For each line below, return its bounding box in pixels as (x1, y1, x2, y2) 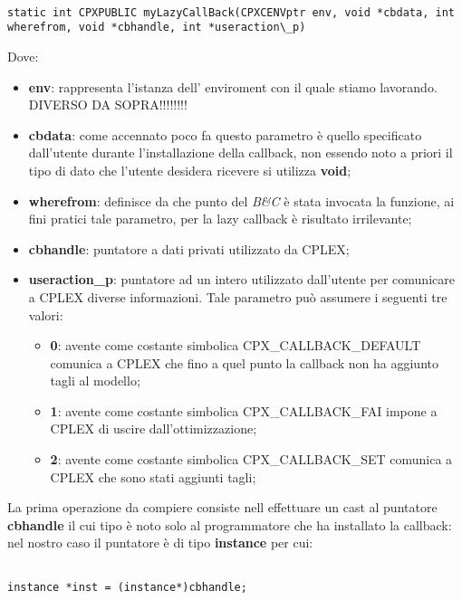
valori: (28, 305, 63, 324)
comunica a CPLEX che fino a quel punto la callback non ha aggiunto (50, 353, 438, 372)
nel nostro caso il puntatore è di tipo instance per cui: (7, 533, 313, 552)
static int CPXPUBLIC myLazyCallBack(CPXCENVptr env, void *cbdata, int (7, 5, 455, 19)
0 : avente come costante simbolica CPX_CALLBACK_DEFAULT (50, 336, 421, 355)
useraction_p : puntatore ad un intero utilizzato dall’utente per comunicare (28, 270, 455, 289)
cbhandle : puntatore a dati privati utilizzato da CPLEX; (28, 239, 350, 258)
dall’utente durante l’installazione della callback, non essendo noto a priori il (28, 143, 453, 162)
